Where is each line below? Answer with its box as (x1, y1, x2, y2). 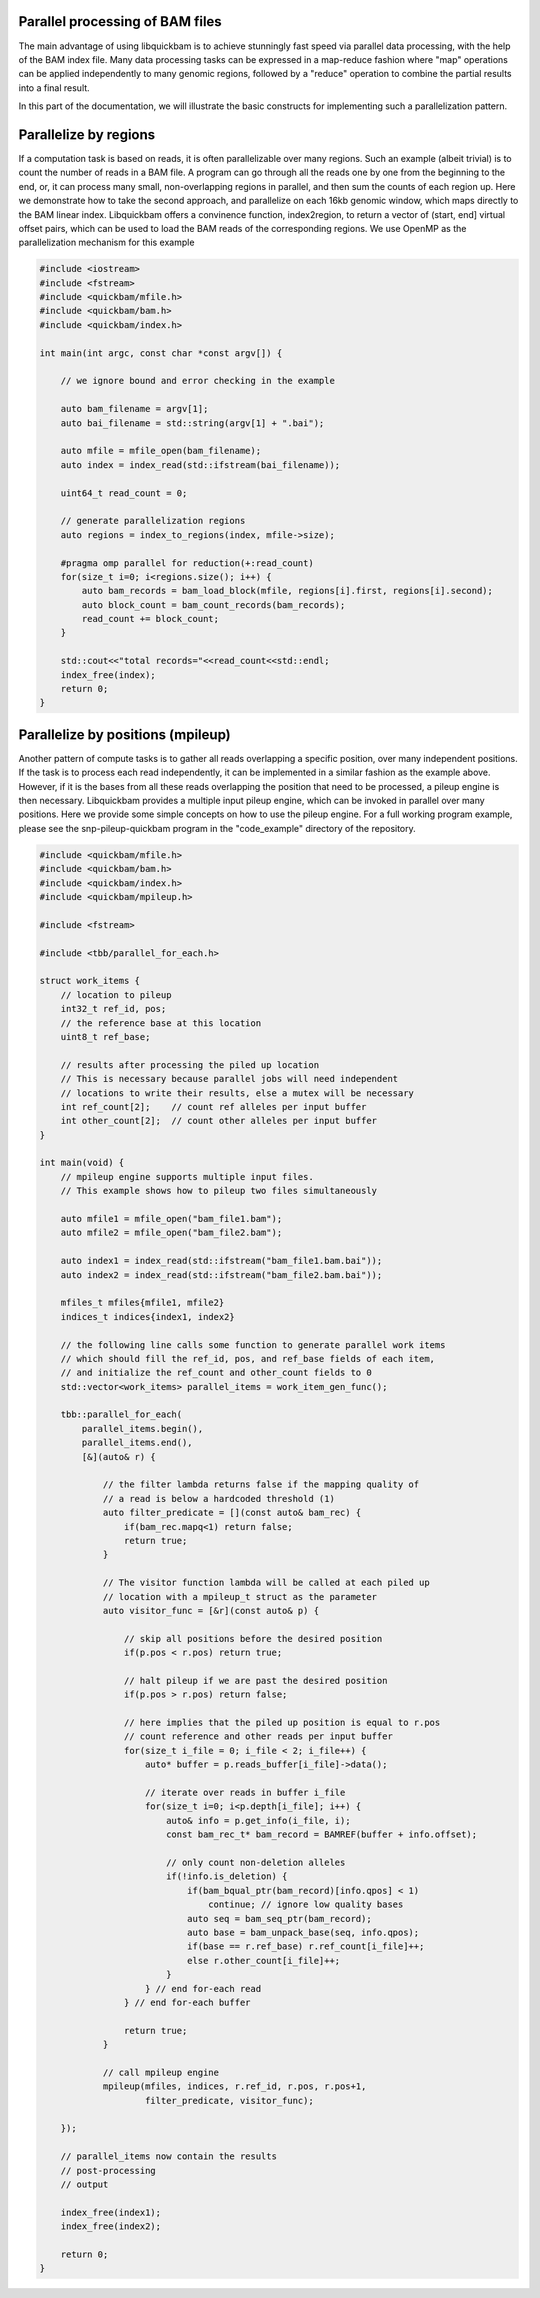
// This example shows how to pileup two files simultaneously (60, 1185, 378, 1197)
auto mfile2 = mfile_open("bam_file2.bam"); (60, 1227, 283, 1239)
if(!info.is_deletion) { (165, 1871, 288, 1882)
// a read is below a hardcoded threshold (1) (102, 1493, 335, 1504)
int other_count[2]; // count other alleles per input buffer (60, 1115, 378, 1127)
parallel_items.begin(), (81, 1423, 204, 1434)
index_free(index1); (60, 2206, 162, 2218)
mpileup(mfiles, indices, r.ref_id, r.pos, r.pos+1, (102, 2081, 367, 2092)
